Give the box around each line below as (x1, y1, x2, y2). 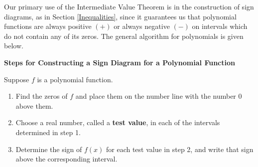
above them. (15, 100, 53, 111)
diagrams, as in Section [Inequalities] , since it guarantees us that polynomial (4, 11, 237, 21)
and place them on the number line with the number (75, 91, 236, 101)
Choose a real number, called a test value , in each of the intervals (15, 117, 220, 128)
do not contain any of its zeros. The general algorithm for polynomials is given (4, 30, 244, 41)
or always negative (114, 21, 170, 31)
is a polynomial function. (37, 74, 113, 84)
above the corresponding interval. (15, 154, 118, 164)
